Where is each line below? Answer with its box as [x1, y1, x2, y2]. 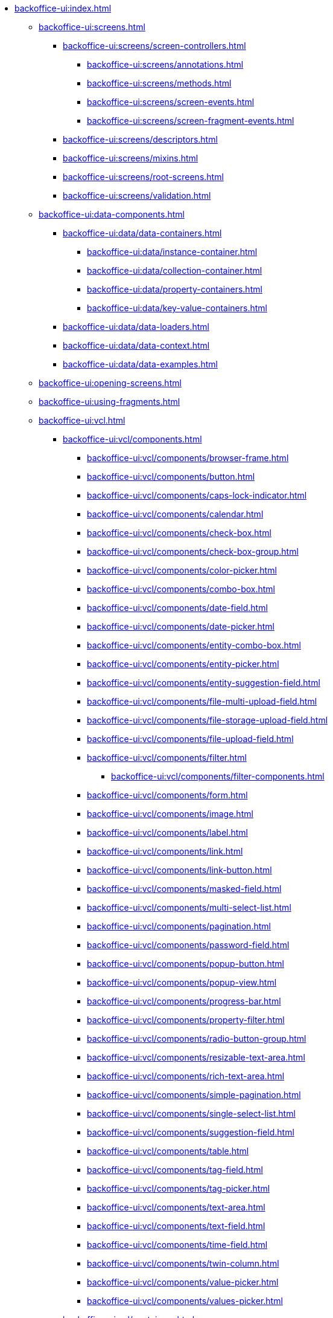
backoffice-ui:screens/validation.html [63, 190, 211, 201]
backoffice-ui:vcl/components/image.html [87, 809, 253, 819]
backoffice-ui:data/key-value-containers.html [87, 303, 267, 313]
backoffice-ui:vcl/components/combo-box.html [87, 584, 275, 594]
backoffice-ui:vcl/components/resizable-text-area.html [87, 1052, 305, 1062]
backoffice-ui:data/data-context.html [63, 340, 210, 350]
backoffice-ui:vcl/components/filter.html [87, 752, 247, 763]
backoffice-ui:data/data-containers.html [63, 228, 222, 238]
